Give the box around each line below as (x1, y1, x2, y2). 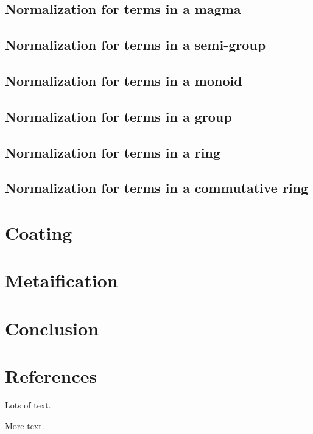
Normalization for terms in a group (5, 107, 232, 125)
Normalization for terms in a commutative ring (5, 178, 309, 197)
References (5, 363, 97, 388)
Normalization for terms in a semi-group (5, 35, 266, 54)
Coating (5, 220, 72, 245)
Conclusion (5, 315, 99, 340)
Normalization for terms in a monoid (5, 71, 242, 89)
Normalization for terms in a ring (5, 142, 220, 161)
